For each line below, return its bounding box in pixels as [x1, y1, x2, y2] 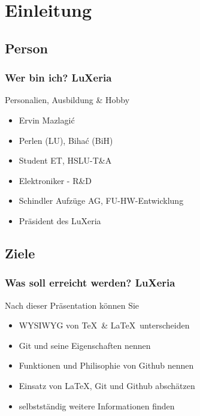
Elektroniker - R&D [19, 174, 92, 186]
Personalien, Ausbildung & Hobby [5, 94, 130, 106]
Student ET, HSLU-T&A [19, 154, 112, 167]
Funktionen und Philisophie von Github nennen [19, 359, 194, 372]
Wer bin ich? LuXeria [5, 70, 112, 85]
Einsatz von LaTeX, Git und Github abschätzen [19, 379, 195, 391]
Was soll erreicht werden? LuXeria [5, 275, 175, 290]
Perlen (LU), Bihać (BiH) [19, 134, 113, 146]
